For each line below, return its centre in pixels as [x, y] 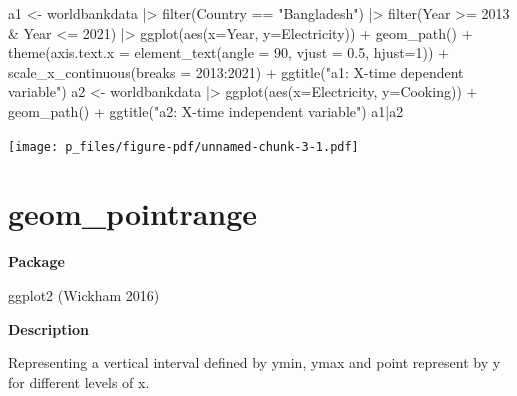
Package [36, 261]
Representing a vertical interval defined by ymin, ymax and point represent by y [254, 362]
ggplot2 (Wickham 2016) [84, 294]
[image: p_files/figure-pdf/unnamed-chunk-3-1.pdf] [183, 146]
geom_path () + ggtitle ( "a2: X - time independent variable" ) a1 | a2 [206, 110]
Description [49, 328]
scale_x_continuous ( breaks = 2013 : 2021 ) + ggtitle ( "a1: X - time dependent [236, 71]
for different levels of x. [79, 381]
